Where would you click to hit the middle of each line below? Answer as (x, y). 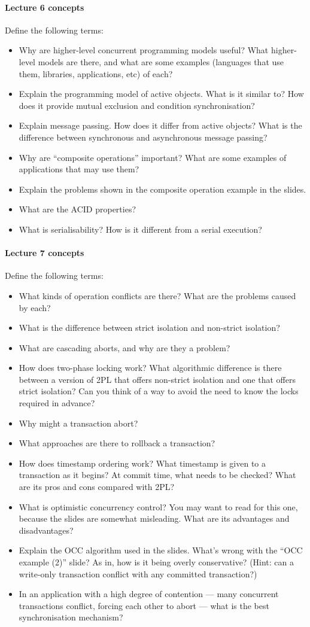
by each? (35, 307)
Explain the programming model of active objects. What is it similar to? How (161, 94)
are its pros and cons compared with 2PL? (97, 487)
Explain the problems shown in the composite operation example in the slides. (162, 189)
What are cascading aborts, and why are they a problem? (124, 347)
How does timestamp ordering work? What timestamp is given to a (142, 463)
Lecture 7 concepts (45, 253)
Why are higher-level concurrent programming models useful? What (144, 50)
